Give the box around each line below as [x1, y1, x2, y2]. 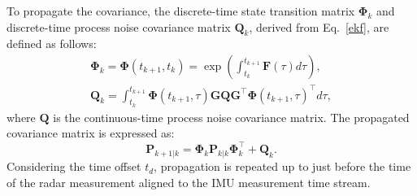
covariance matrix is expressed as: [7, 124, 175, 142]
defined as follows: [7, 35, 97, 52]
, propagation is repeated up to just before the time [154, 158, 411, 175]
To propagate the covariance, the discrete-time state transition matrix [7, 2, 355, 19]
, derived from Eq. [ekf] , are [249, 18, 389, 35]
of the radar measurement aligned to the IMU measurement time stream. [7, 173, 371, 190]
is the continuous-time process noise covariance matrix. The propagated [53, 108, 410, 125]
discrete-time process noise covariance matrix [7, 18, 231, 35]
